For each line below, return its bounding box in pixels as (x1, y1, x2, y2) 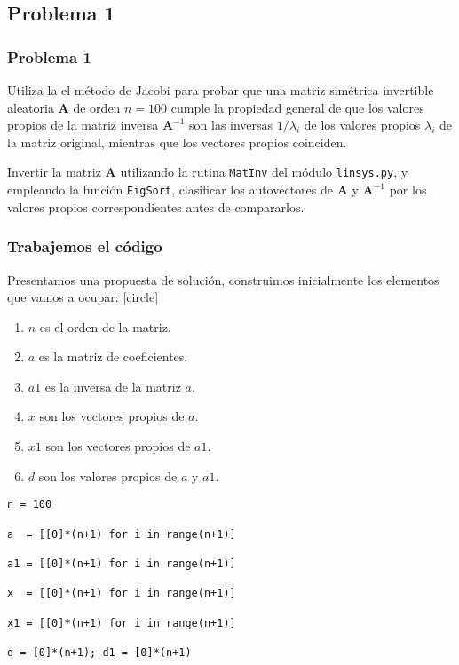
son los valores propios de (38, 466, 178, 485)
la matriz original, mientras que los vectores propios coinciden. (7, 132, 347, 151)
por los (389, 180, 427, 199)
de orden (73, 98, 121, 116)
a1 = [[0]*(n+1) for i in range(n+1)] (7, 557, 236, 570)
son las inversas (189, 115, 273, 134)
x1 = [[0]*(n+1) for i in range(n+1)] (7, 616, 236, 629)
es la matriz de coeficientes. (38, 347, 188, 366)
